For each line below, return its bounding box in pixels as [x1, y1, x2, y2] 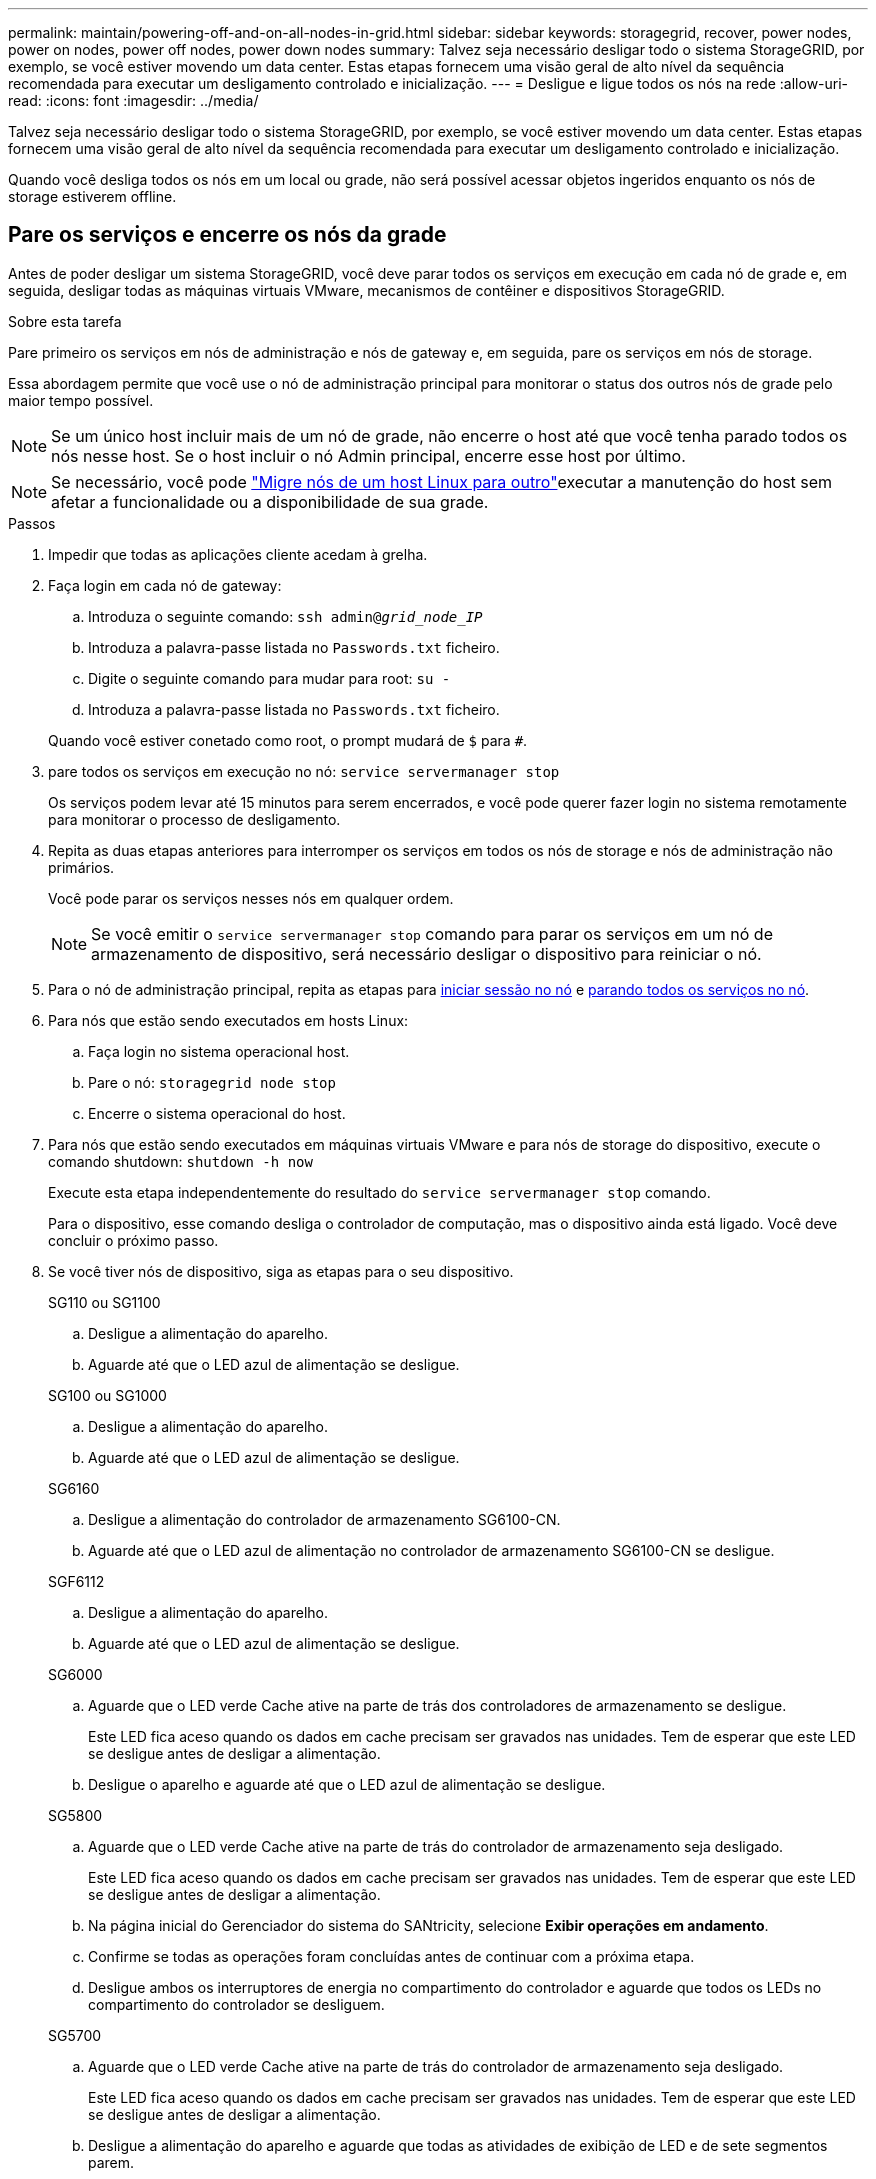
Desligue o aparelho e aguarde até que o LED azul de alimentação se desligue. [88, 1775, 606, 1793]
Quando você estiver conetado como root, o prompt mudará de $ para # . [48, 731, 528, 749]
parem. [88, 2153, 135, 2171]
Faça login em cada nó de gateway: [48, 576, 282, 594]
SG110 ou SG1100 [48, 1293, 161, 1311]
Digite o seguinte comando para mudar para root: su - [88, 669, 451, 687]
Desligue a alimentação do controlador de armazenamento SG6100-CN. [88, 1510, 561, 1528]
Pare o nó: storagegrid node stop [88, 1073, 336, 1091]
